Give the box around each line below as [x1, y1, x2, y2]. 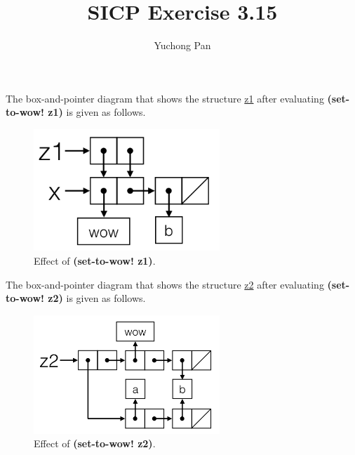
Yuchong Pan [154, 38, 211, 53]
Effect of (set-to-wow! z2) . [34, 436, 156, 451]
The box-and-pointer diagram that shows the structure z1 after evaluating [6, 91, 324, 105]
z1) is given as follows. [48, 105, 146, 119]
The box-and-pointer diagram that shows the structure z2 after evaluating [6, 277, 324, 291]
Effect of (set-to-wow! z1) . [34, 253, 156, 268]
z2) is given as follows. [48, 291, 146, 305]
